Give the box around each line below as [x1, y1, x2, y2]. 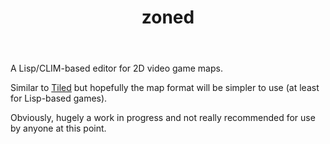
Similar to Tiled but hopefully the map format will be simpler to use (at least [10, 82, 320, 94]
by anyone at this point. [10, 122, 107, 135]
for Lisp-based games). [10, 92, 108, 105]
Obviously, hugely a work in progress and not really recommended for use [10, 112, 316, 124]
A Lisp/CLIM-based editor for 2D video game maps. [10, 62, 223, 75]
